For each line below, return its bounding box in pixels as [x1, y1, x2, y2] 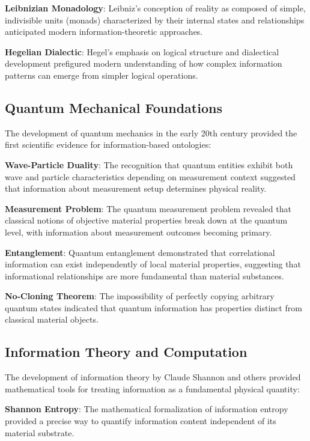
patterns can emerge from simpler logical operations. [5, 68, 198, 81]
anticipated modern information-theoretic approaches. [5, 25, 203, 38]
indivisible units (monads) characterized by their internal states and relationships [5, 13, 305, 26]
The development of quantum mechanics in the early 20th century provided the [5, 126, 297, 139]
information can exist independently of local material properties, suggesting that [5, 258, 301, 270]
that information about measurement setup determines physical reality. [5, 182, 267, 195]
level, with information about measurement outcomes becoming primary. [5, 225, 272, 238]
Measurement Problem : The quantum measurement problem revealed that [5, 202, 291, 214]
